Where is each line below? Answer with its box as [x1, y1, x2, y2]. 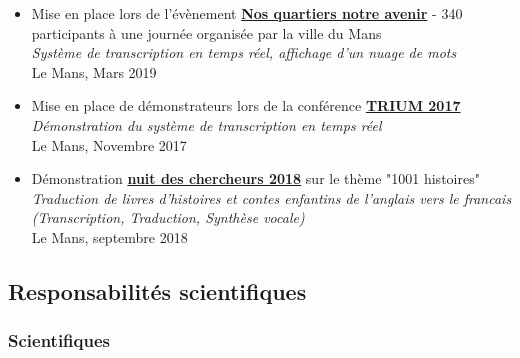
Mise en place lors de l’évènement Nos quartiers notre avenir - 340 [31, 3, 463, 23]
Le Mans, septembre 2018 [31, 226, 188, 247]
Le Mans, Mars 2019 [31, 61, 157, 82]
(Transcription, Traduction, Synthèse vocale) [31, 207, 305, 228]
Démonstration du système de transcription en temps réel [31, 114, 382, 135]
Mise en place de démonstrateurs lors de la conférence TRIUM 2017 [31, 95, 461, 116]
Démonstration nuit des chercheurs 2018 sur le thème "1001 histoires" [31, 168, 480, 189]
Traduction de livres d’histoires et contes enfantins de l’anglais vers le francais [31, 187, 512, 208]
